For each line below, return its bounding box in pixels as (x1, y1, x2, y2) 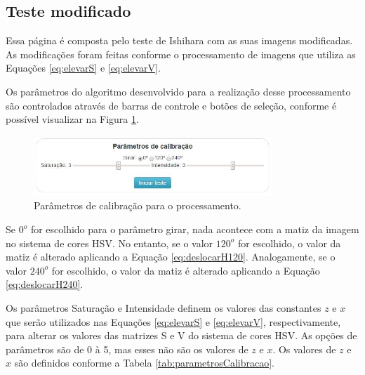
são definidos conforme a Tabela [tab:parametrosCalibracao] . (14, 355, 274, 370)
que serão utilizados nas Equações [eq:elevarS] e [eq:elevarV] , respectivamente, (6, 314, 341, 329)
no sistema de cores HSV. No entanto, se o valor (6, 235, 213, 250)
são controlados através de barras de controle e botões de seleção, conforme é (6, 98, 337, 112)
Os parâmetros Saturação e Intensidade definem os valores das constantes (6, 300, 321, 315)
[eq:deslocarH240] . (6, 277, 84, 291)
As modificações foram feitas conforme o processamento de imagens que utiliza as (6, 46, 356, 61)
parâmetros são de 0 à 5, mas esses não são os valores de (6, 341, 248, 356)
